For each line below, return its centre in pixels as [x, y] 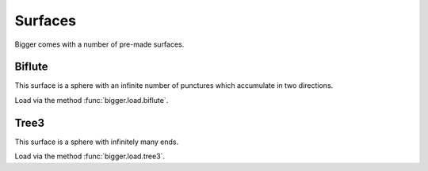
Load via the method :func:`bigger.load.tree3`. [90, 156]
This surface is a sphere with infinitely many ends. [97, 142]
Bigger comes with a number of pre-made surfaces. [99, 44]
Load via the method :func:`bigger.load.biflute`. [92, 100]
